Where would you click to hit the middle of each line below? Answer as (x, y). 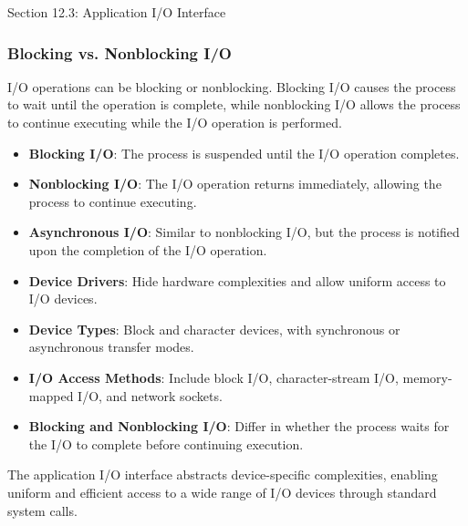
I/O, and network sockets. (150, 395)
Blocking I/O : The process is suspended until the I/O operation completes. (244, 153)
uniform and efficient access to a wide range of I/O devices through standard (222, 492)
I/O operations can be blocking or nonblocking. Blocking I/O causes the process (232, 86)
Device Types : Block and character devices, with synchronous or (214, 329)
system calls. (42, 510)
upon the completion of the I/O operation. (148, 249)
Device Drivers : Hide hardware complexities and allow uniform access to (237, 280)
